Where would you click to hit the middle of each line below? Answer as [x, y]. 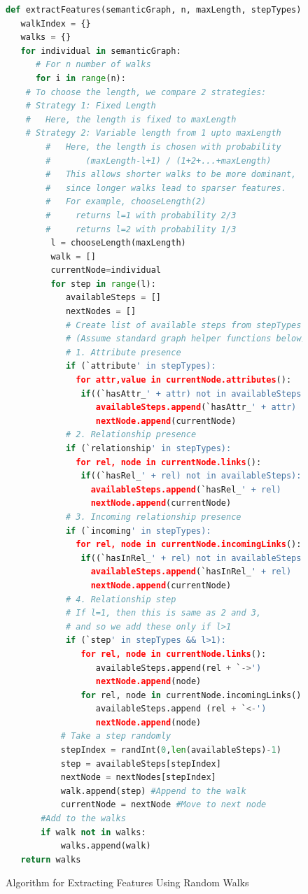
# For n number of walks [93, 65]
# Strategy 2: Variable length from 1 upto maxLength [153, 133]
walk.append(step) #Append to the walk [153, 791]
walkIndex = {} [56, 23]
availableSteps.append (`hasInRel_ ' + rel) [191, 572]
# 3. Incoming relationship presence [153, 517]
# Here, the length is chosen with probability [163, 147]
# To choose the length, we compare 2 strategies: [146, 92]
